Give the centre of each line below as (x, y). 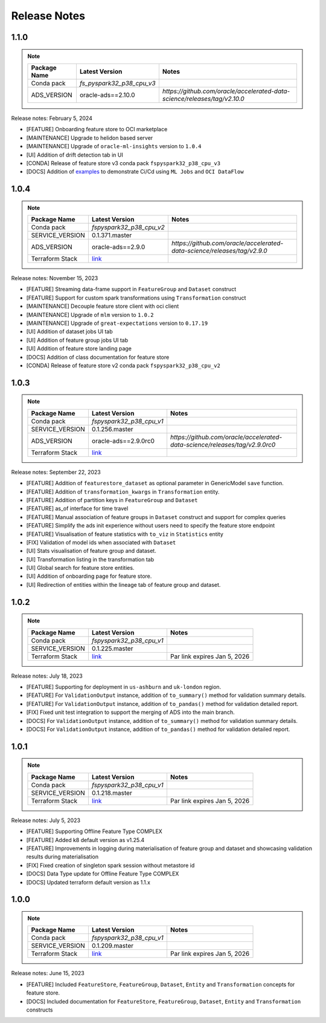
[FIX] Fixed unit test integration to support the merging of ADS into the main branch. (130, 712)
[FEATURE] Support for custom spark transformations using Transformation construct (136, 298)
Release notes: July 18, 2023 (47, 676)
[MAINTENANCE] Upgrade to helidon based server (90, 138)
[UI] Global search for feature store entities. (80, 568)
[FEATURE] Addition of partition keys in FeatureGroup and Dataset (112, 500)
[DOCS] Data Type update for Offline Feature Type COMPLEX (103, 874)
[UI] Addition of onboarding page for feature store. (89, 576)
